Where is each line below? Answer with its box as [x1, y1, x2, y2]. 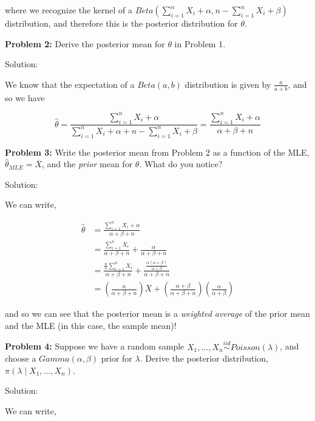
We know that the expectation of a [5, 78, 135, 90]
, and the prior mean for [42, 157, 133, 170]
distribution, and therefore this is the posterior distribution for [5, 17, 238, 29]
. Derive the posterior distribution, [140, 352, 269, 365]
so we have [5, 91, 45, 104]
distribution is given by [185, 78, 271, 90]
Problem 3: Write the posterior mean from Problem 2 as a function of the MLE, [5, 145, 310, 158]
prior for [101, 352, 132, 365]
